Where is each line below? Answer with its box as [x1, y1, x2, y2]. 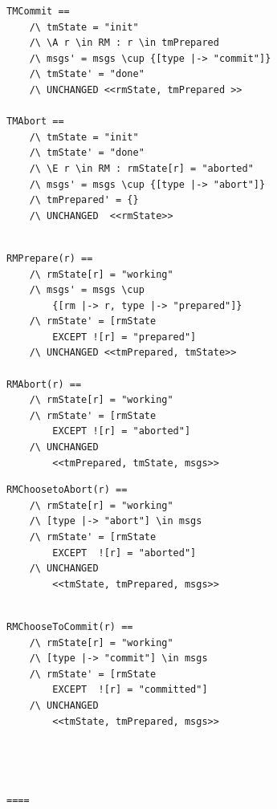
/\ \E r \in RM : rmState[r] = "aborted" [29, 162, 254, 174]
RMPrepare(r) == [6, 252, 93, 264]
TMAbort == [6, 116, 64, 128]
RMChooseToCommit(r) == [6, 620, 133, 632]
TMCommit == [6, 6, 70, 17]
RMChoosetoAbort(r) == [6, 484, 128, 496]
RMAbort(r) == [6, 378, 82, 390]
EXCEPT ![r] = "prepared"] [52, 331, 197, 343]
